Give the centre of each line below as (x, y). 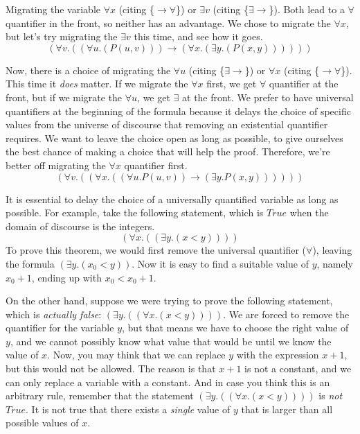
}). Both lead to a (307, 9)
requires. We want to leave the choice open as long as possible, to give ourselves (174, 138)
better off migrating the (56, 165)
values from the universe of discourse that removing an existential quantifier (167, 124)
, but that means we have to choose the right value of (235, 328)
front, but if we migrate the (64, 97)
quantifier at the (304, 84)
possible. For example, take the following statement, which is (135, 212)
